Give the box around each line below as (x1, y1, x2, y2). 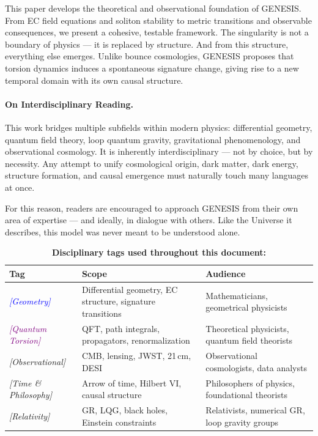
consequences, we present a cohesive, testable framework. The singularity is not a (5, 26, 309, 39)
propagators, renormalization (81, 334, 190, 347)
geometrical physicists (205, 301, 287, 314)
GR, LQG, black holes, (81, 404, 168, 416)
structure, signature (81, 295, 155, 308)
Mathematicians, (205, 289, 268, 301)
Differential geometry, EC (81, 283, 178, 295)
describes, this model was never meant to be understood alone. (5, 225, 240, 238)
